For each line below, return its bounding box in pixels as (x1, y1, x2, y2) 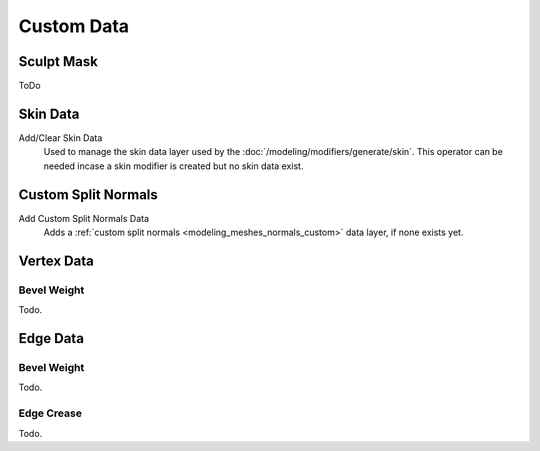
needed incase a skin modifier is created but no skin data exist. (43, 160, 304, 172)
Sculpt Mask (18, 53, 99, 70)
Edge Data (18, 330, 85, 347)
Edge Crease (18, 406, 82, 420)
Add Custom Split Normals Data (18, 212, 150, 224)
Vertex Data (18, 252, 94, 269)
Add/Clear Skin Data (18, 131, 103, 144)
